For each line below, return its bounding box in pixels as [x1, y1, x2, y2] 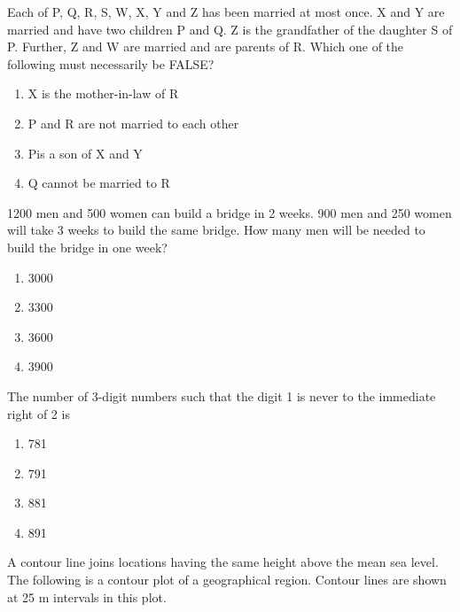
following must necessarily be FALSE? [7, 54, 214, 73]
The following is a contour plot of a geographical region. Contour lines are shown [7, 570, 447, 589]
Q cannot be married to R [27, 174, 170, 192]
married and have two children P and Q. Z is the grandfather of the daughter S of [7, 19, 453, 38]
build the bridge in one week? [7, 237, 168, 256]
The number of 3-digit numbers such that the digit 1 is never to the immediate [7, 386, 436, 405]
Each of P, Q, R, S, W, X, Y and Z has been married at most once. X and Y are [7, 3, 445, 20]
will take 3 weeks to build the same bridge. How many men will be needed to [7, 221, 425, 239]
